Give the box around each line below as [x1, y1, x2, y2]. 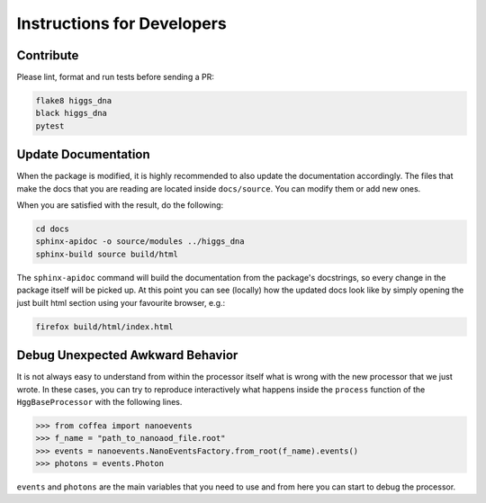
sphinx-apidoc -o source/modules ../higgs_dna [35, 237, 245, 247]
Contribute [16, 48, 79, 63]
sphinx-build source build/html [35, 248, 179, 259]
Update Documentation [16, 147, 150, 162]
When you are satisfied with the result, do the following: [16, 200, 224, 211]
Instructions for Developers [16, 13, 227, 33]
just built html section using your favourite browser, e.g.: [16, 297, 226, 308]
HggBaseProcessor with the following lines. [16, 396, 183, 407]
